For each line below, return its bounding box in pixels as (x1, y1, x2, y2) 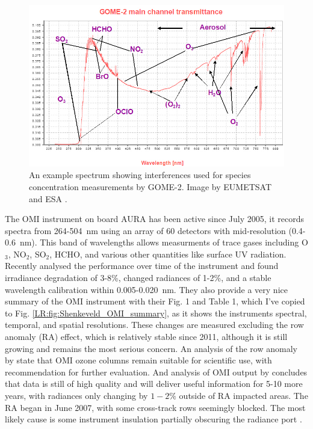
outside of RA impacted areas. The (179, 389, 308, 402)
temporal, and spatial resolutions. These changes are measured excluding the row (5, 318, 304, 331)
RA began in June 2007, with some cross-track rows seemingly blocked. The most (5, 401, 306, 413)
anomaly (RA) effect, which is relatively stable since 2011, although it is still (5, 330, 288, 343)
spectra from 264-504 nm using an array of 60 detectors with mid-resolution (5, 224, 286, 236)
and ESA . (29, 192, 67, 205)
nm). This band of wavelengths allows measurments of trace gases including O (19, 236, 308, 248)
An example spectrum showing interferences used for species (29, 168, 251, 181)
